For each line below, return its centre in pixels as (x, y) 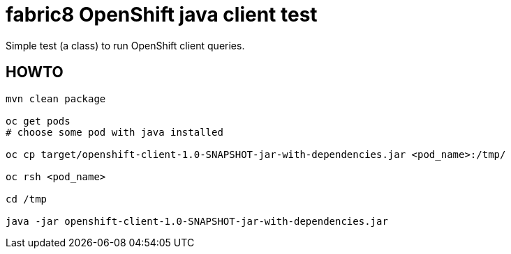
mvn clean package (56, 98)
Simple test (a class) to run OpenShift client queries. (125, 45)
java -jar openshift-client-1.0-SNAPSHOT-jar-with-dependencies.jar (197, 221)
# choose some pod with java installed (114, 132)
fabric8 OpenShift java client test (162, 15)
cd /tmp (27, 199)
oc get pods (38, 121)
